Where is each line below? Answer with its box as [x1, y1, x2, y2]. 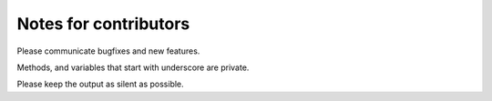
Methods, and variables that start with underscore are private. [16, 62, 250, 73]
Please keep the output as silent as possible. [16, 78, 184, 90]
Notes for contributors [16, 14, 190, 34]
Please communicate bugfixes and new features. [16, 45, 200, 56]
